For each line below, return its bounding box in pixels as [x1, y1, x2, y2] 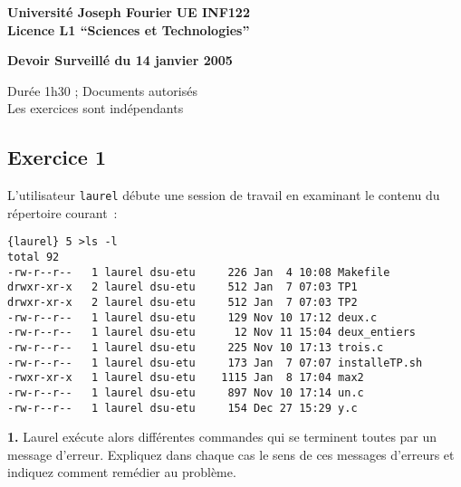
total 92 [7, 251, 60, 264]
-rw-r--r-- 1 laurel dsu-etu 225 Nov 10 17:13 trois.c [7, 341, 384, 355]
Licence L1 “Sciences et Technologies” [7, 20, 250, 39]
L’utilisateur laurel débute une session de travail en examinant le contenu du [7, 186, 440, 205]
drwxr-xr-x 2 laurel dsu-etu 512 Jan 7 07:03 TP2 [7, 296, 358, 310]
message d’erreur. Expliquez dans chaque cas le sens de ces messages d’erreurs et [7, 444, 455, 463]
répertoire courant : [7, 203, 118, 222]
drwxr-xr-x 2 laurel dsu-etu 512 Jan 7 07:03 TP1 [7, 281, 358, 294]
